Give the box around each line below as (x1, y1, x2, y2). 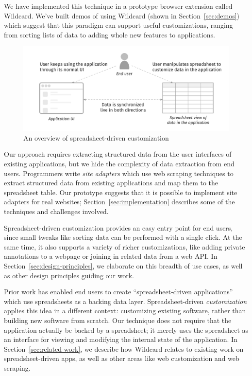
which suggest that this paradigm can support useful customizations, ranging (4, 20, 233, 30)
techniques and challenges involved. (4, 206, 109, 216)
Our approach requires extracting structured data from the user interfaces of (4, 149, 232, 159)
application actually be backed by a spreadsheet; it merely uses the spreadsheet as (4, 324, 249, 335)
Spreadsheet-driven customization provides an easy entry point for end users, (4, 222, 233, 233)
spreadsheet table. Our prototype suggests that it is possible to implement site (4, 187, 237, 197)
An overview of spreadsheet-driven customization (23, 132, 169, 143)
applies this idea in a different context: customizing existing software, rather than (4, 305, 246, 316)
